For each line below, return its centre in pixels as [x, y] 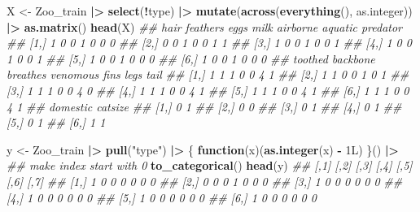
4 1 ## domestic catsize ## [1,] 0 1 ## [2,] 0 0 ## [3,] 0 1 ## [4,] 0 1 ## [204, 106]
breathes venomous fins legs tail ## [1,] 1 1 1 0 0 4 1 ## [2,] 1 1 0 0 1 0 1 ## [208, 74]
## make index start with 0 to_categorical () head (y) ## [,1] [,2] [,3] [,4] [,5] [210, 165]
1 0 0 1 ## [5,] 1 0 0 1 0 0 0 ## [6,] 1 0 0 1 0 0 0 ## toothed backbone [191, 58]
